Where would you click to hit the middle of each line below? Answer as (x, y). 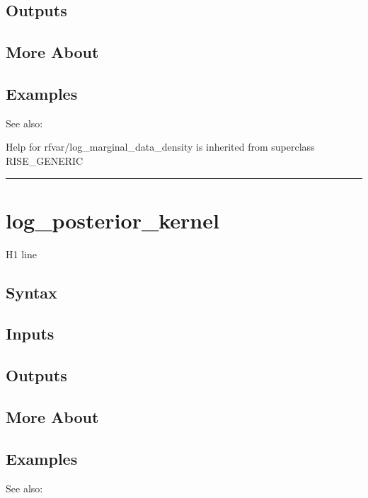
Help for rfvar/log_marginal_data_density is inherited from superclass (160, 147)
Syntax (31, 292)
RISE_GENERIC (45, 160)
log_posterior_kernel (113, 220)
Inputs (30, 334)
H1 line (21, 254)
